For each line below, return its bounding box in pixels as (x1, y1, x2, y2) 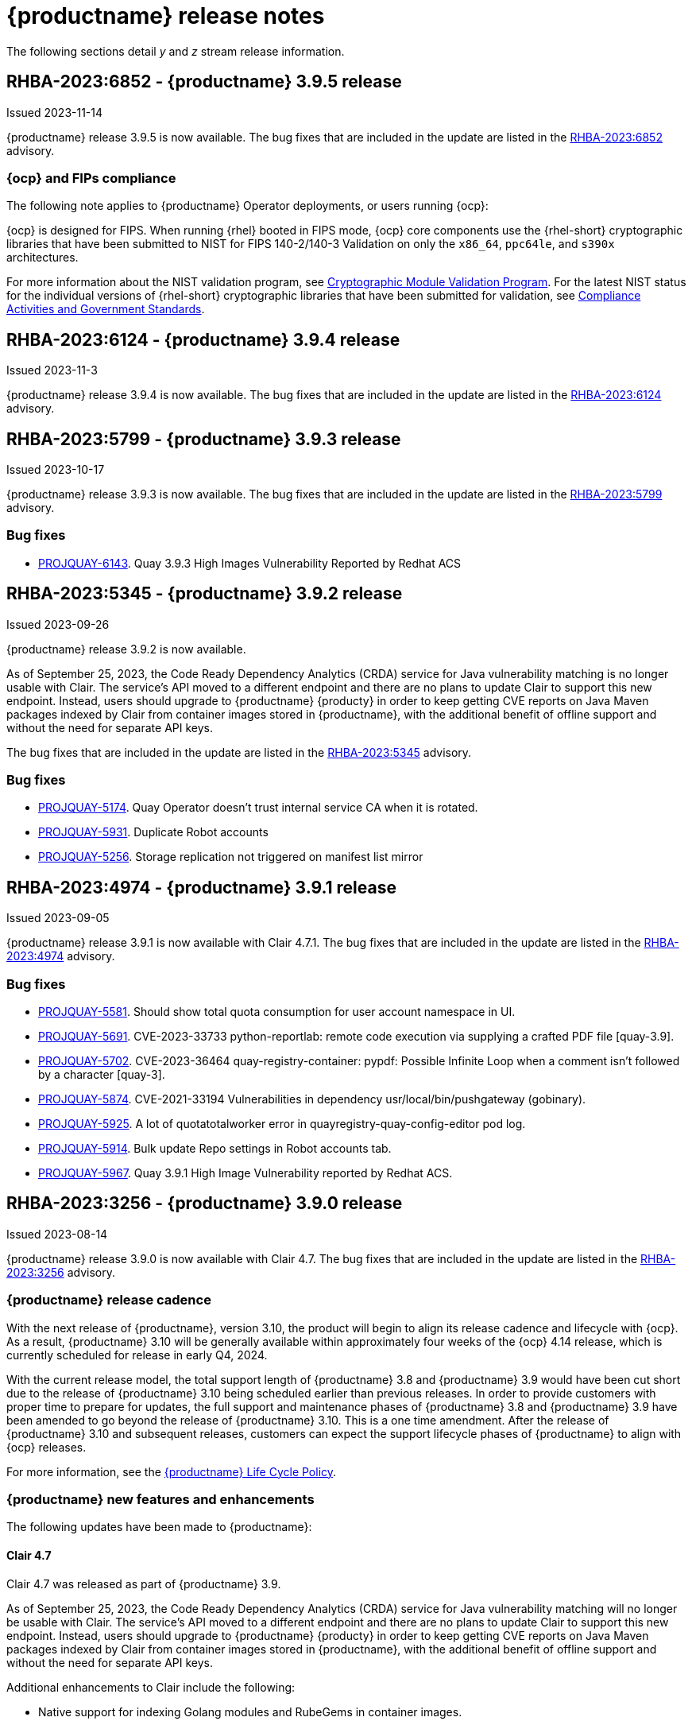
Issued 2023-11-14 (6, 105, 103, 119)
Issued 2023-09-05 (6, 911, 110, 925)
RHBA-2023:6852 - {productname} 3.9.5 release (6, 72, 402, 92)
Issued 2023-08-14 (6, 1227, 108, 1241)
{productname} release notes (6, 2, 325, 29)
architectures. (6, 250, 79, 265)
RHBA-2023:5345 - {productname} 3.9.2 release (6, 583, 403, 604)
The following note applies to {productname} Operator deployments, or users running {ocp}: (6, 199, 489, 213)
